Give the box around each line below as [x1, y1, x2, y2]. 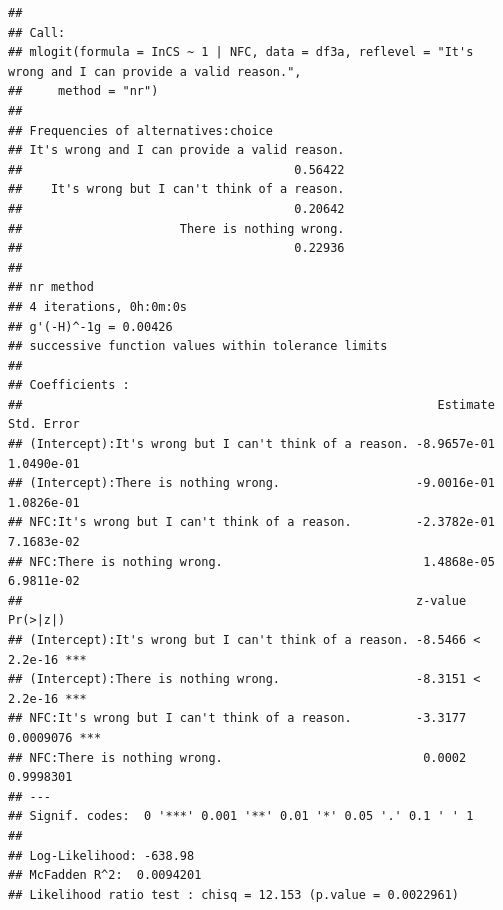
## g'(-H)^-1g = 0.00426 [8, 319, 173, 334]
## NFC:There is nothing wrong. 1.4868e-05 [8, 554, 495, 569]
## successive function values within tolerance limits [8, 339, 388, 354]
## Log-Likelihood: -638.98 [8, 848, 195, 863]
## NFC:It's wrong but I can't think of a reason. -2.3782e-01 [8, 515, 495, 530]
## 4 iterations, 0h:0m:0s [8, 299, 187, 314]
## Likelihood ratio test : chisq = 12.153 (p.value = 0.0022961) [8, 887, 460, 902]
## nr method [8, 280, 94, 295]
